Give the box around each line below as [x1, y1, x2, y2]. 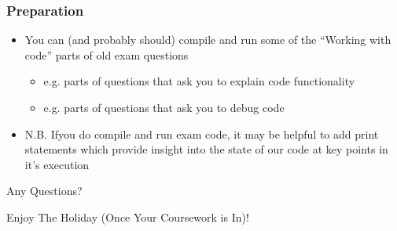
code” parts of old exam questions [24, 46, 189, 63]
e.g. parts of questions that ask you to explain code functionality [43, 73, 355, 89]
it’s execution [24, 156, 90, 172]
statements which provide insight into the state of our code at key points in [24, 141, 388, 157]
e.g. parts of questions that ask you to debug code [43, 99, 285, 115]
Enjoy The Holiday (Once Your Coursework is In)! [6, 208, 249, 225]
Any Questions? [6, 182, 83, 199]
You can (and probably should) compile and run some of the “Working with [24, 31, 391, 48]
